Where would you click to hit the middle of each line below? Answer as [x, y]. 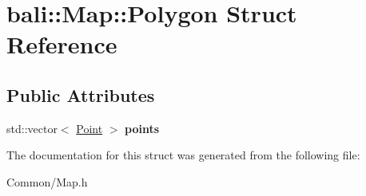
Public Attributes [81, 94]
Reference [62, 44]
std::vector [32, 128]
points [142, 128]
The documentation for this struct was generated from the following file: [183, 155]
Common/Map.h [47, 181]
